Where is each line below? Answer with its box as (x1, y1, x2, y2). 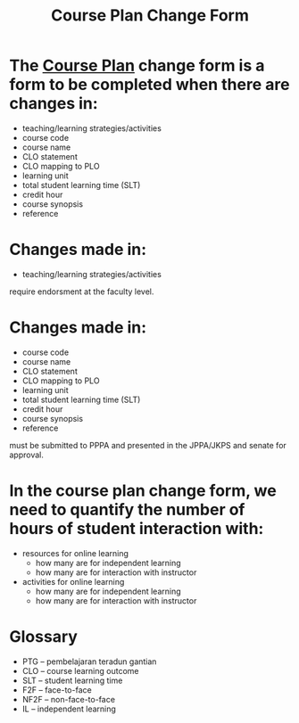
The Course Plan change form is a (9, 55, 265, 76)
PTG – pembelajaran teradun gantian (21, 656, 157, 667)
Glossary (9, 626, 79, 646)
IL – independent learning (21, 703, 116, 714)
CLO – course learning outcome (21, 665, 139, 676)
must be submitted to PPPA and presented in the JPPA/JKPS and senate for (9, 440, 287, 450)
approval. (9, 449, 45, 460)
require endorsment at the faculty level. (9, 286, 154, 297)
